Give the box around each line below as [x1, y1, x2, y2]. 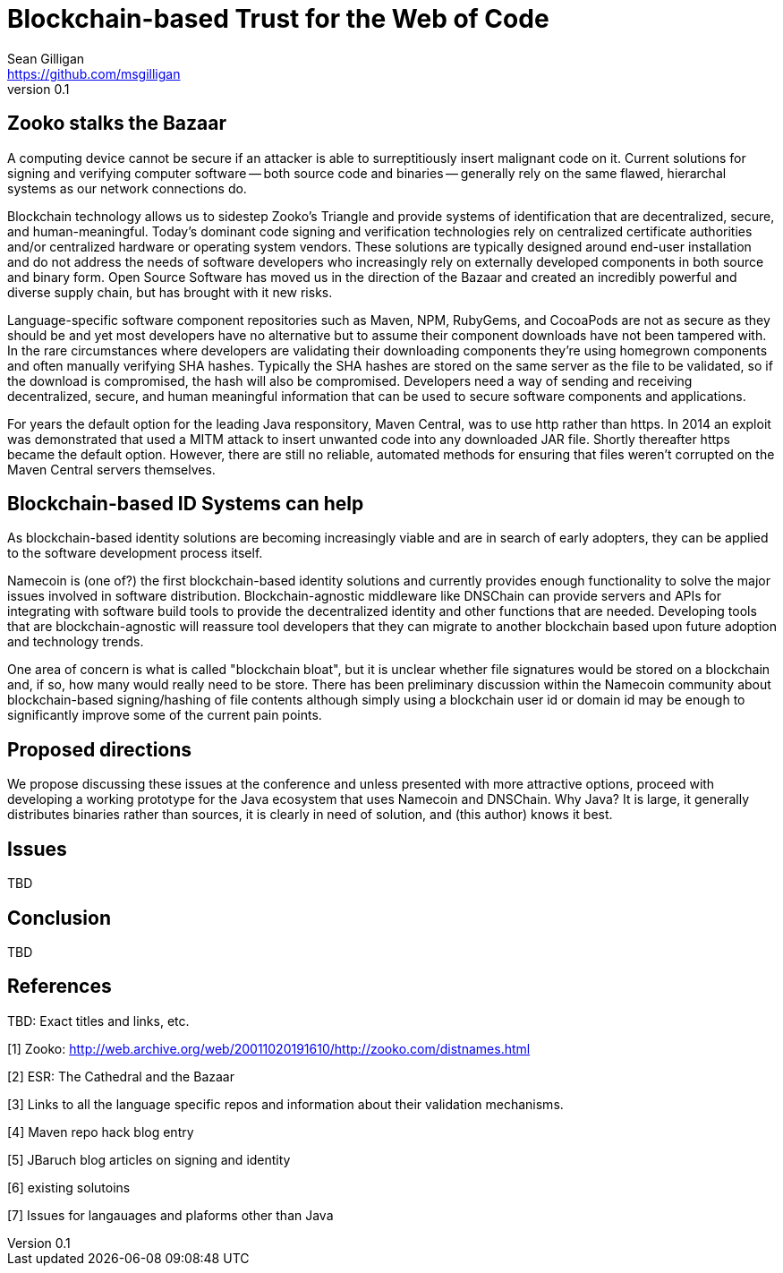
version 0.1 [7, 81, 70, 97]
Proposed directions [7, 738, 192, 761]
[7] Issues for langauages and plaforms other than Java [7, 1207, 334, 1223]
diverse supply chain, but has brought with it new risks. [7, 284, 333, 300]
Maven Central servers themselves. [7, 461, 216, 477]
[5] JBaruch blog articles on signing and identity [7, 1151, 291, 1167]
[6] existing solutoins [7, 1179, 131, 1195]
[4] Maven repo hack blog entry [7, 1123, 194, 1140]
